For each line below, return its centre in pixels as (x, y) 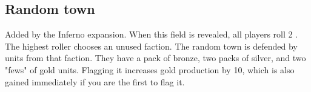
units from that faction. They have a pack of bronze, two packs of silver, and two (155, 58)
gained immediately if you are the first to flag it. (95, 81)
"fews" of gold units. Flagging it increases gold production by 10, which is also (150, 69)
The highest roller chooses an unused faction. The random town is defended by (151, 46)
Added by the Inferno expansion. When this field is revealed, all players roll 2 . (152, 34)
